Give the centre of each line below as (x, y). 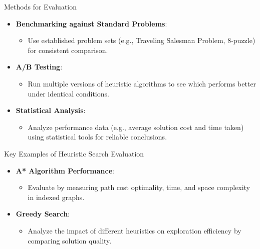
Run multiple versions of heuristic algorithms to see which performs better (142, 83)
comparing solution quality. (70, 240)
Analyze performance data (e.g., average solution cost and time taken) (136, 127)
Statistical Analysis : (51, 110)
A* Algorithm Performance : (65, 170)
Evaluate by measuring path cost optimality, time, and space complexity (139, 187)
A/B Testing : (39, 67)
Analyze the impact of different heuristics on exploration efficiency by (135, 230)
